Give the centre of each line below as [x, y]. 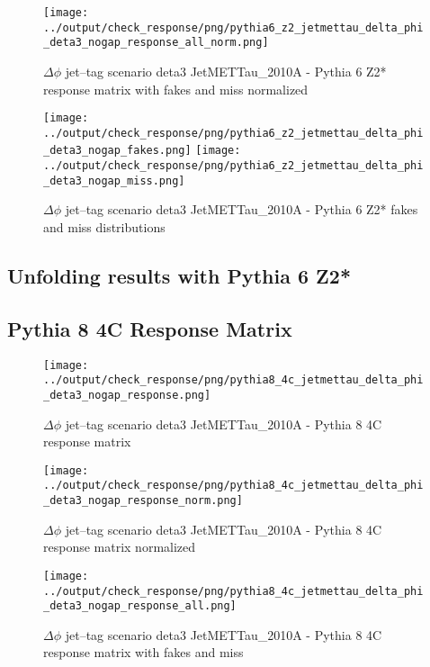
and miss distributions [104, 227]
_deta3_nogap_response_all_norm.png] [156, 43]
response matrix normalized [120, 547]
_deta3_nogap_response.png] [127, 395]
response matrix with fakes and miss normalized [176, 89]
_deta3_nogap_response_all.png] [140, 606]
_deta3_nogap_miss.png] [114, 180]
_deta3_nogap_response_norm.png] [143, 501]
